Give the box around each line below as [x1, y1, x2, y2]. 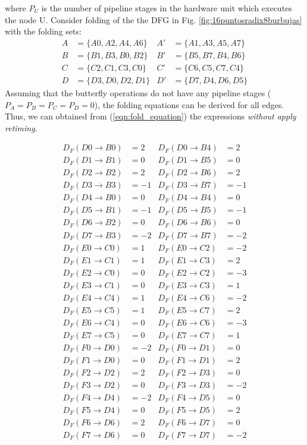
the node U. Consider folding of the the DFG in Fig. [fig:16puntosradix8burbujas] [5, 13, 302, 26]
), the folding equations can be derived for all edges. [94, 98, 284, 111]
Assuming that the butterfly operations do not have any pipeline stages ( [5, 86, 271, 99]
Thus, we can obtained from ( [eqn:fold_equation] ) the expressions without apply [5, 110, 296, 122]
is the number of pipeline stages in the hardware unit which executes [41, 2, 292, 14]
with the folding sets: [5, 25, 82, 37]
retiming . [5, 121, 37, 134]
